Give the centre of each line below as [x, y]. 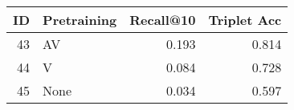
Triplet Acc [245, 20]
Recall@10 [163, 20]
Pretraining [80, 20]
